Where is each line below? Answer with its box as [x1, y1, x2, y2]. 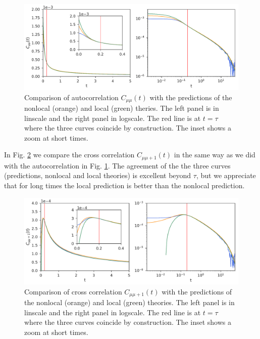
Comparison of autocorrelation [24, 92, 119, 102]
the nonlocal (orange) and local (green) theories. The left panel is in [24, 297, 235, 308]
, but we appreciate [196, 170, 256, 181]
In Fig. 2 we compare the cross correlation [4, 149, 135, 160]
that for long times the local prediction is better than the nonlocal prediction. [4, 180, 245, 190]
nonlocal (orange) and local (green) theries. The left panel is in [24, 102, 219, 113]
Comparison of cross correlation [24, 286, 122, 296]
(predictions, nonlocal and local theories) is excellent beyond [4, 170, 191, 181]
